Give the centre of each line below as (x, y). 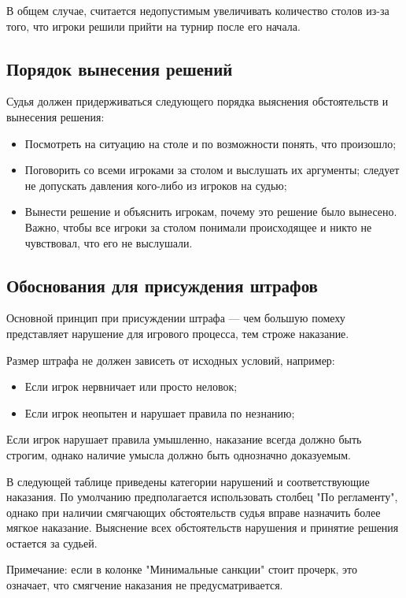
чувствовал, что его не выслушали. (109, 242)
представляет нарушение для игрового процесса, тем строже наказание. (178, 333)
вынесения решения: (55, 116)
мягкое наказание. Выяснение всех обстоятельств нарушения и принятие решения (203, 527)
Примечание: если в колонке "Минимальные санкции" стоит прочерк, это (182, 569)
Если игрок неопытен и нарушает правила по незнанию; (160, 412)
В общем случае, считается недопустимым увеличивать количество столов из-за (198, 10)
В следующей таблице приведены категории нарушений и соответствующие (188, 481)
